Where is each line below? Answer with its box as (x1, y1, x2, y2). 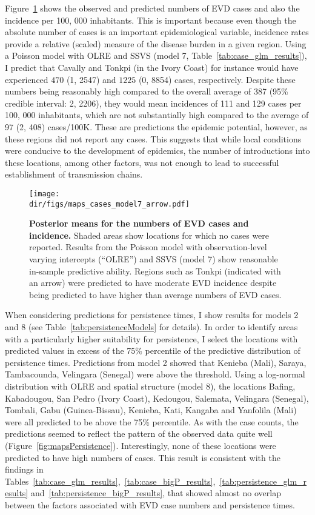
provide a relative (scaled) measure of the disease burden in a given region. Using (5, 37, 307, 50)
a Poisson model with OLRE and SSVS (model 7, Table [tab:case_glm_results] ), (5, 49, 307, 62)
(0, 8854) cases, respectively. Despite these (138, 73, 296, 85)
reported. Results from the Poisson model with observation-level (29, 241, 267, 253)
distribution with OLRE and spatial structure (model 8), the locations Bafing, (5, 379, 296, 392)
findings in (5, 463, 44, 476)
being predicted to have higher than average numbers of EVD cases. (29, 288, 282, 301)
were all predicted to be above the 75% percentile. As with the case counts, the (5, 415, 299, 428)
